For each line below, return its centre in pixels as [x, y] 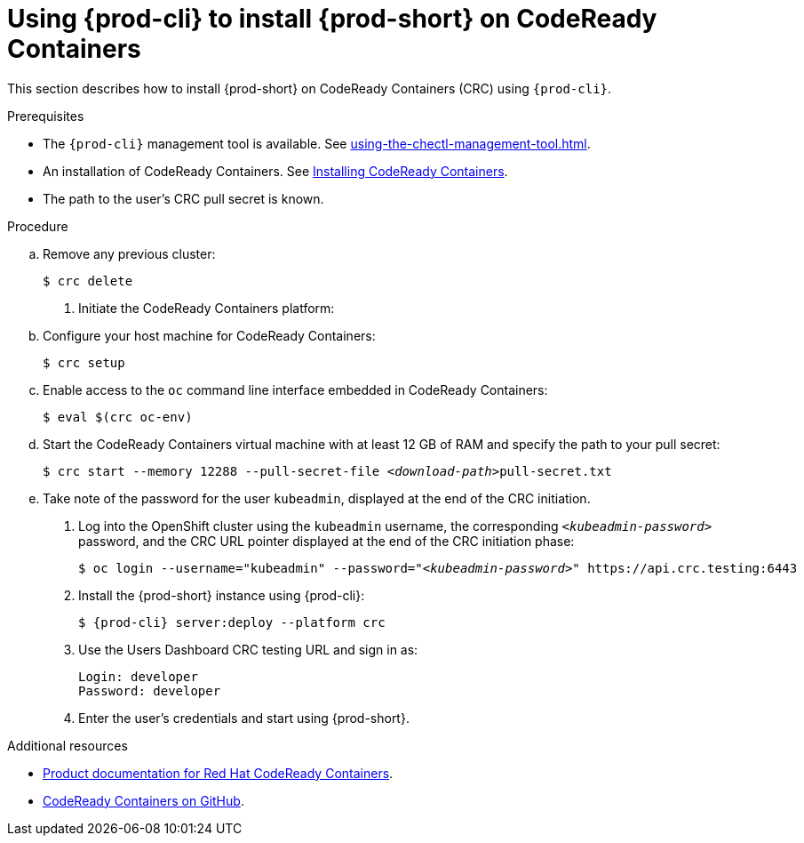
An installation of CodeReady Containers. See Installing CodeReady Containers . [275, 171]
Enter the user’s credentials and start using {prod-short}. [244, 718]
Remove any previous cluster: [129, 253]
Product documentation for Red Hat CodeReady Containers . [218, 773]
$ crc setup [84, 362]
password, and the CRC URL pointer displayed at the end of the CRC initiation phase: [326, 541]
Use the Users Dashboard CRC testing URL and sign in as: [248, 649]
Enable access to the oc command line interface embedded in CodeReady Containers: [295, 389]
